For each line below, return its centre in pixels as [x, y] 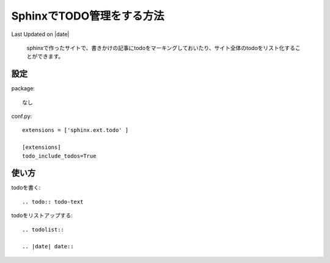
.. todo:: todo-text [53, 202]
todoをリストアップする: [42, 215]
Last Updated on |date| [40, 34]
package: [23, 88]
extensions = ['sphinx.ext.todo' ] [75, 130]
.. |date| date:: [48, 247]
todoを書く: [26, 188]
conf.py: [22, 117]
